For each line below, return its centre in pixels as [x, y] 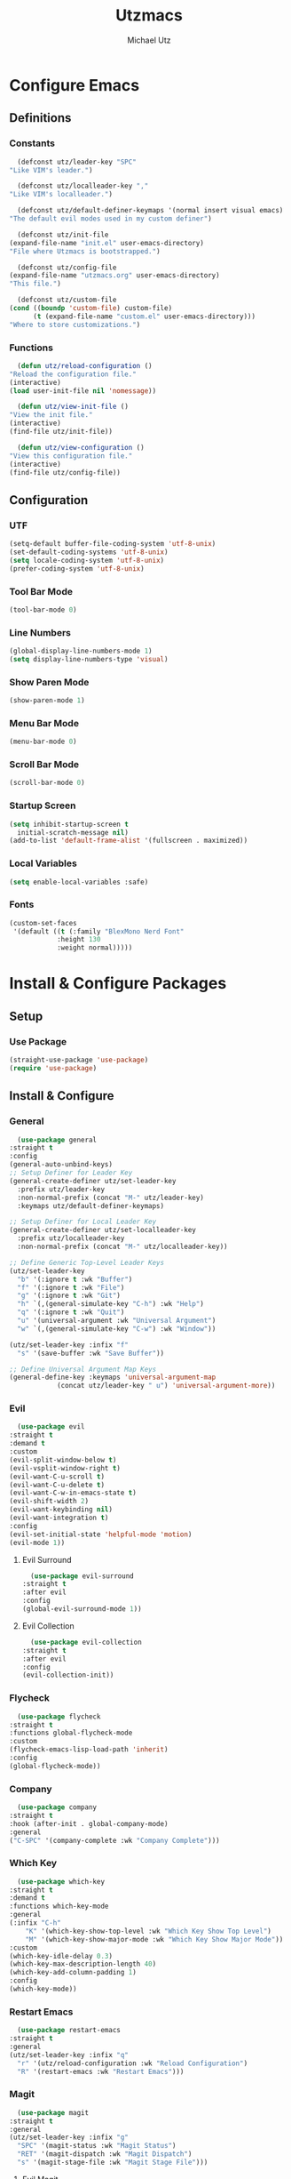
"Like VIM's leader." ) [51, 170]
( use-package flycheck [59, 1717]
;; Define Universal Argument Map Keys [83, 1369]
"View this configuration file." [71, 456]
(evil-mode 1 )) [37, 1542]
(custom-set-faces [43, 923]
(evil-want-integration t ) [59, 1518]
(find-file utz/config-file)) [65, 472]
